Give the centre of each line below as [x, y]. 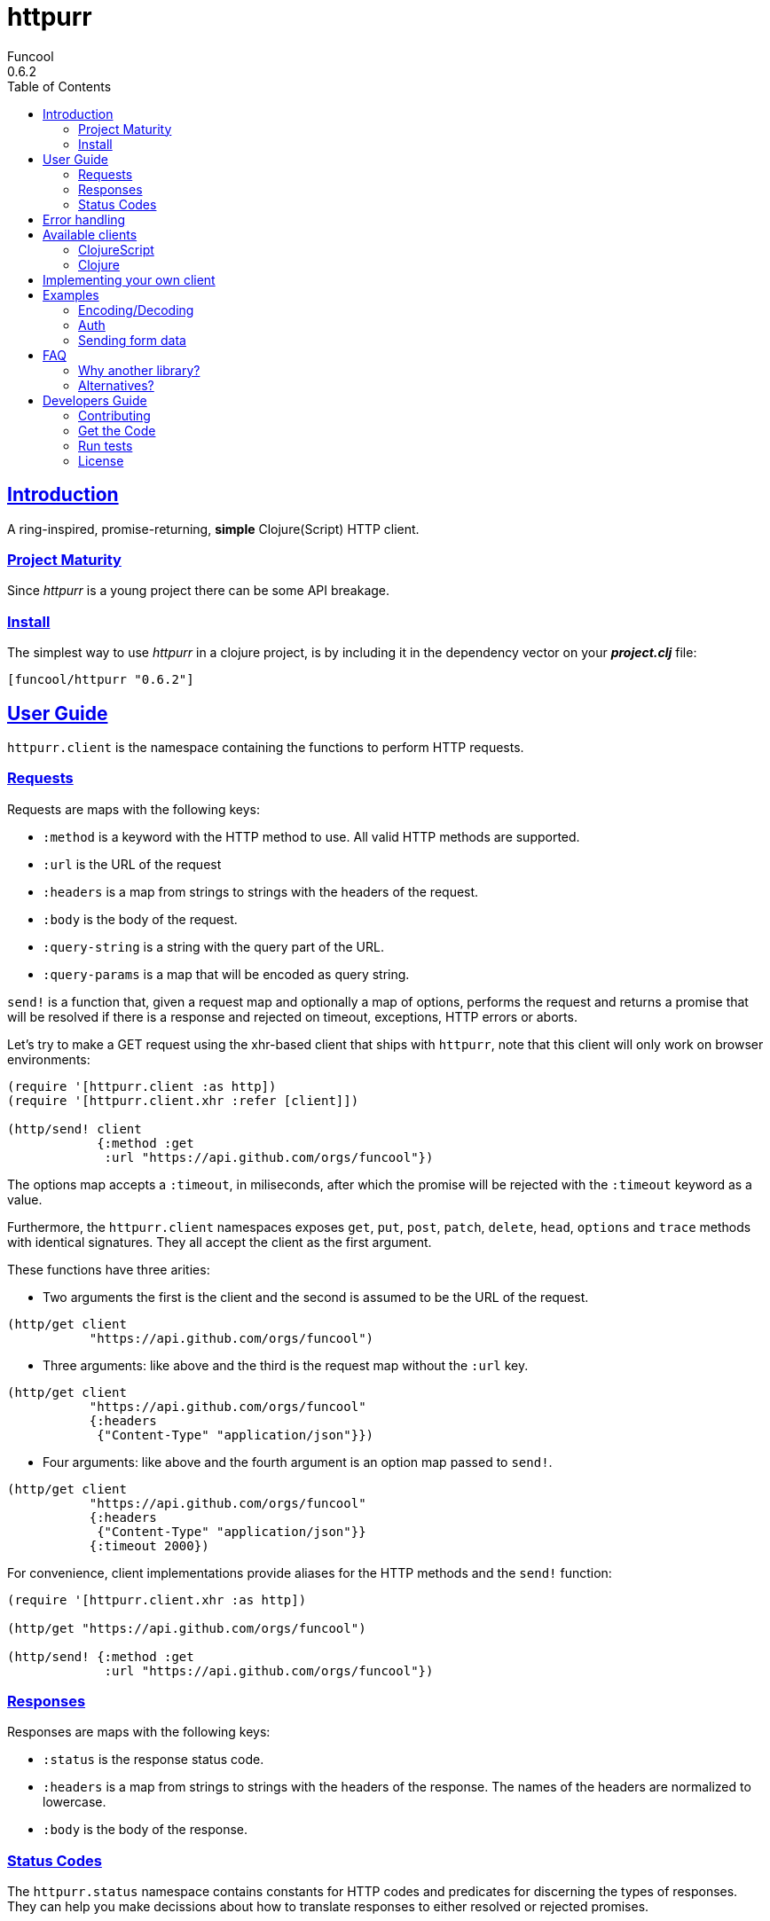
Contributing [114, 415]
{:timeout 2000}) [149, 1545]
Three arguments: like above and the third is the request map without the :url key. [286, 1365]
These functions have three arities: [109, 1269]
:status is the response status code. [153, 1760]
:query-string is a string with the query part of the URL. [213, 946]
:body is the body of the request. [140, 919]
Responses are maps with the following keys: [139, 1732]
